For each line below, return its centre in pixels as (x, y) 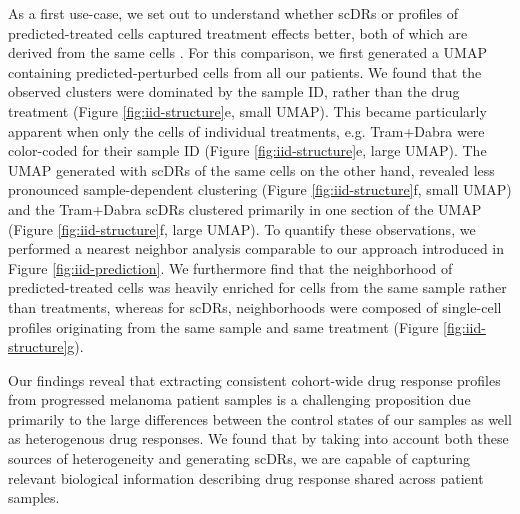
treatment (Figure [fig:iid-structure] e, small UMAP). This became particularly (247, 110)
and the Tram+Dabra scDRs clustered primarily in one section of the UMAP (245, 208)
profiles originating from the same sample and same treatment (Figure (223, 326)
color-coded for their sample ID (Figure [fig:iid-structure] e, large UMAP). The (247, 150)
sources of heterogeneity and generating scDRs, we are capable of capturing (239, 458)
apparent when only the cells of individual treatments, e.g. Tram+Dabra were (246, 130)
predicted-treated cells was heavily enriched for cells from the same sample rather (257, 287)
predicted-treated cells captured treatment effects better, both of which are (238, 32)
